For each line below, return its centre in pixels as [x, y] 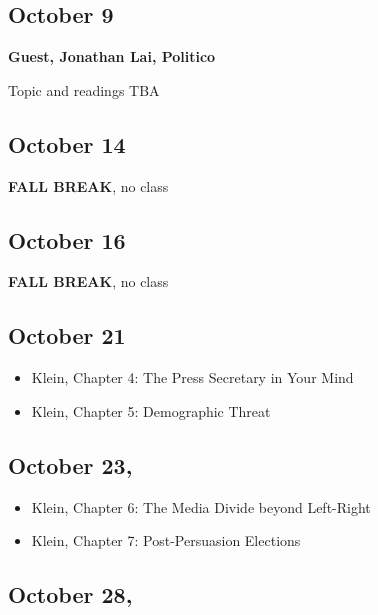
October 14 [67, 143]
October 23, [70, 464]
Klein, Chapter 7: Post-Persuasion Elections [166, 540]
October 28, [70, 594]
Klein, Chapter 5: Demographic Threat [151, 410]
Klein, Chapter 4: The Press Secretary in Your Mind [192, 377]
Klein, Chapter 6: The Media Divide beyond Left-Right [201, 506]
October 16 [67, 239]
